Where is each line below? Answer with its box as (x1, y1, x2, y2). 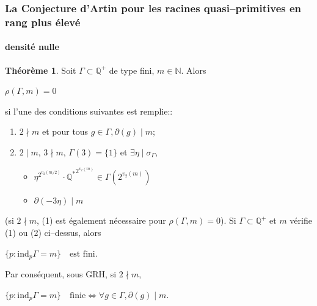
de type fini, (109, 63, 155, 76)
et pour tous (42, 125, 89, 138)
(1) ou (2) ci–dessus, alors (5, 226, 101, 239)
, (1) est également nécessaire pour (37, 214, 166, 227)
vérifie (290, 214, 312, 227)
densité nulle (5, 40, 59, 53)
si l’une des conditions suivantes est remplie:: (5, 104, 173, 117)
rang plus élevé (5, 14, 81, 29)
